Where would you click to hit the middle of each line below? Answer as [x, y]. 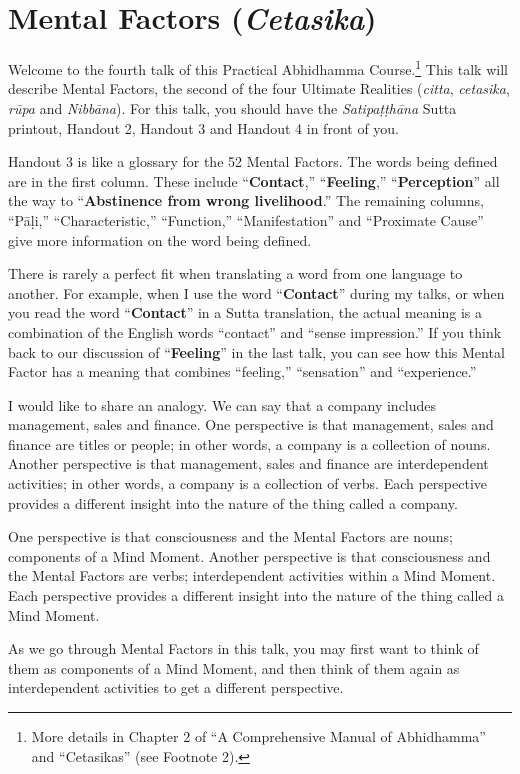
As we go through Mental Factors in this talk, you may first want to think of [243, 648]
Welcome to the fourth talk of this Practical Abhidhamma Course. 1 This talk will [258, 67]
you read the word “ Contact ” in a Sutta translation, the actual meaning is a [245, 312]
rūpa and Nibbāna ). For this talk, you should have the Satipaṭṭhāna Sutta [232, 107]
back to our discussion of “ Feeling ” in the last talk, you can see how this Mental [256, 351]
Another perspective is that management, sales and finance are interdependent [248, 463]
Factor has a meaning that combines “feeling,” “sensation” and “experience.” [242, 371]
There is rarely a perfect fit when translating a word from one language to [235, 273]
